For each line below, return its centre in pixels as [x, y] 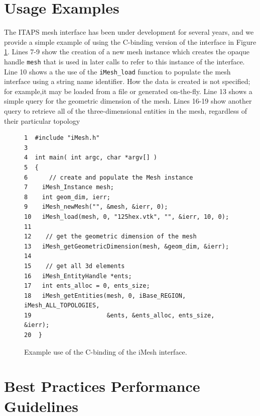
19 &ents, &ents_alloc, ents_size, [119, 315]
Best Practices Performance [102, 386]
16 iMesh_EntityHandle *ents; [78, 276]
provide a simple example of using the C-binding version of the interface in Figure [130, 41]
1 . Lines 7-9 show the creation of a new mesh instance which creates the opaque [127, 52]
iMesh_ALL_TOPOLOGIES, [62, 306]
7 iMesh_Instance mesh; [69, 187]
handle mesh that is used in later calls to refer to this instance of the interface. [124, 61]
